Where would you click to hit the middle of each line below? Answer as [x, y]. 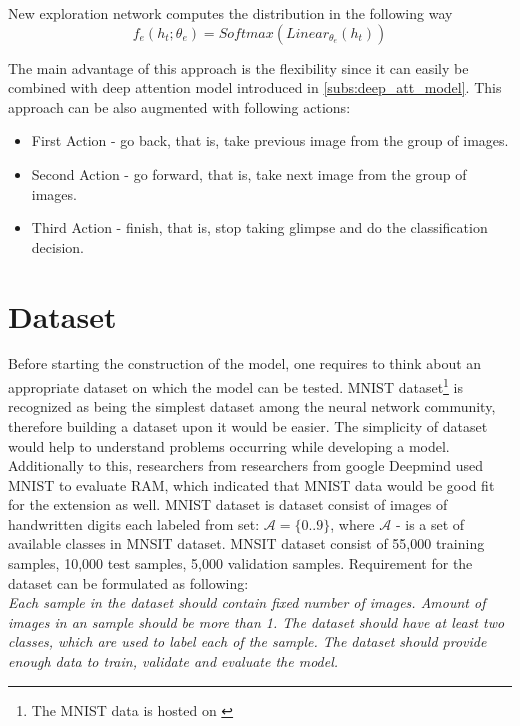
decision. [57, 246]
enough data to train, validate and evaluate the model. [173, 661]
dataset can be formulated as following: [128, 582]
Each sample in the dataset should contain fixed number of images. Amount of [247, 602]
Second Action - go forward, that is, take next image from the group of [249, 173]
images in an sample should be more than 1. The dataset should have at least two [256, 621]
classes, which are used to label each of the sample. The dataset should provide [247, 641]
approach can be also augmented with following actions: [179, 106]
